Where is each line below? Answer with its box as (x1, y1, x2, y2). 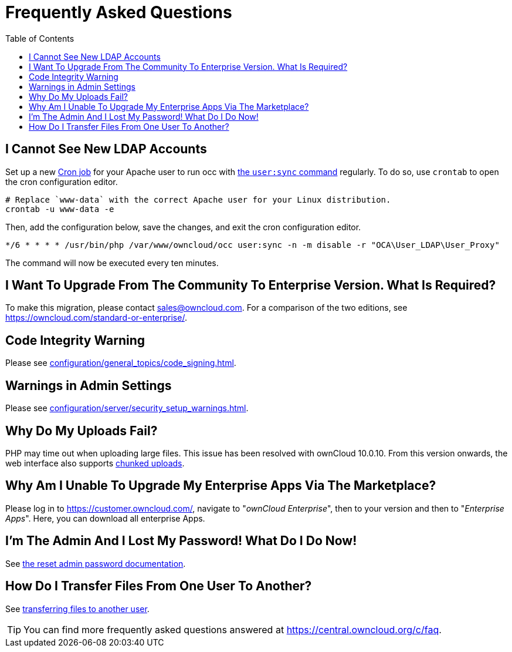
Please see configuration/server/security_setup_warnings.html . (5, 403, 249, 414)
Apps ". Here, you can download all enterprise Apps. (5, 513, 205, 523)
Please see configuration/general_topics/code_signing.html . (5, 358, 236, 368)
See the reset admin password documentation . (5, 558, 186, 569)
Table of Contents (5, 33, 74, 43)
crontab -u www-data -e (5, 204, 114, 214)
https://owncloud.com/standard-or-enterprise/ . (5, 312, 187, 323)
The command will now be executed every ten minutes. (5, 257, 219, 268)
